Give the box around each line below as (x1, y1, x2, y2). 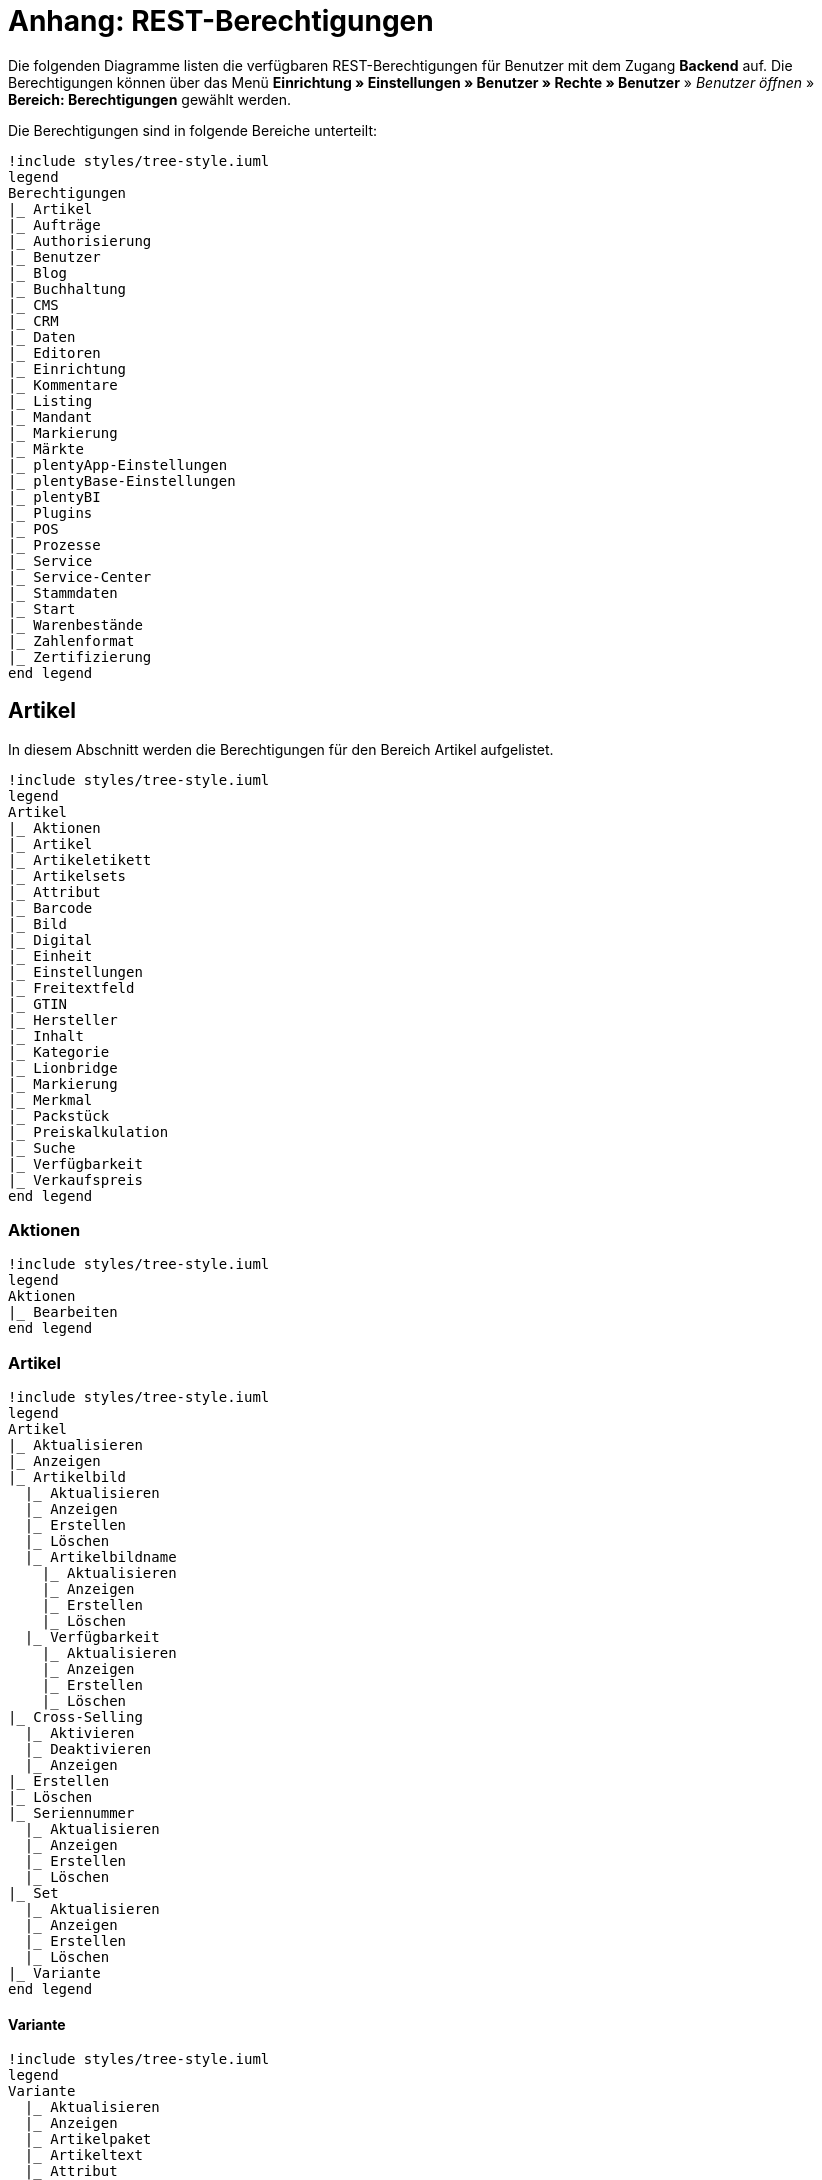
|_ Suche (8, 1139, 76, 1156)
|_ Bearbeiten (8, 1304, 118, 1321)
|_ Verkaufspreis (8, 1171, 143, 1188)
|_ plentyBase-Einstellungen (8, 472, 236, 489)
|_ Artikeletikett (8, 851, 152, 868)
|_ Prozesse (8, 536, 101, 553)
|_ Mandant (8, 408, 93, 425)
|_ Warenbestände (8, 616, 143, 633)
